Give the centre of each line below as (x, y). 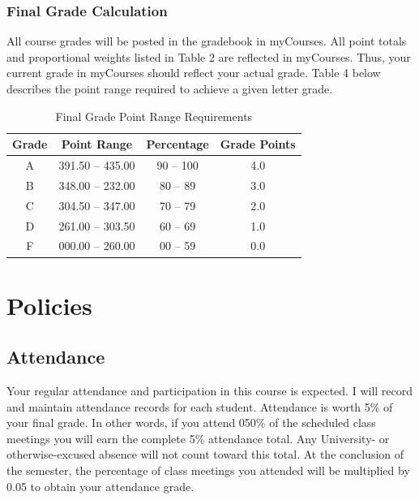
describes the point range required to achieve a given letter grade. (170, 88)
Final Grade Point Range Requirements (154, 116)
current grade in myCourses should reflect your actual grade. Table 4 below (194, 73)
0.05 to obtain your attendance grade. (100, 486)
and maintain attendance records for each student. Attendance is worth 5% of (200, 406)
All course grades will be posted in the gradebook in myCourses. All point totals (207, 41)
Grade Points (258, 144)
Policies (49, 305)
